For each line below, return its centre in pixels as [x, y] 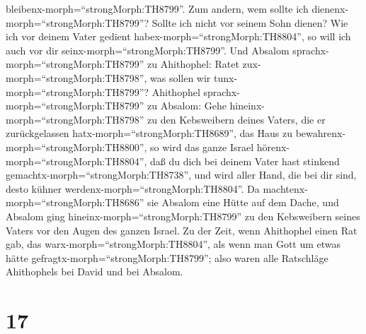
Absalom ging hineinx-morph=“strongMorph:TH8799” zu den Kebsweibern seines [183, 216]
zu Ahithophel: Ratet [193, 64]
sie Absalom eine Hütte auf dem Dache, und [243, 202]
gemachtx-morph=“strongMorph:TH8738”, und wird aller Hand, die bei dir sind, [181, 175]
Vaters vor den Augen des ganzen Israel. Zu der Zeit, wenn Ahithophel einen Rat [182, 230]
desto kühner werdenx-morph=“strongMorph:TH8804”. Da [133, 188]
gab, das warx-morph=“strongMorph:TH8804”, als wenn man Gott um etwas [173, 244]
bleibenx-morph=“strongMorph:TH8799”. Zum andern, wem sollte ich [157, 8]
